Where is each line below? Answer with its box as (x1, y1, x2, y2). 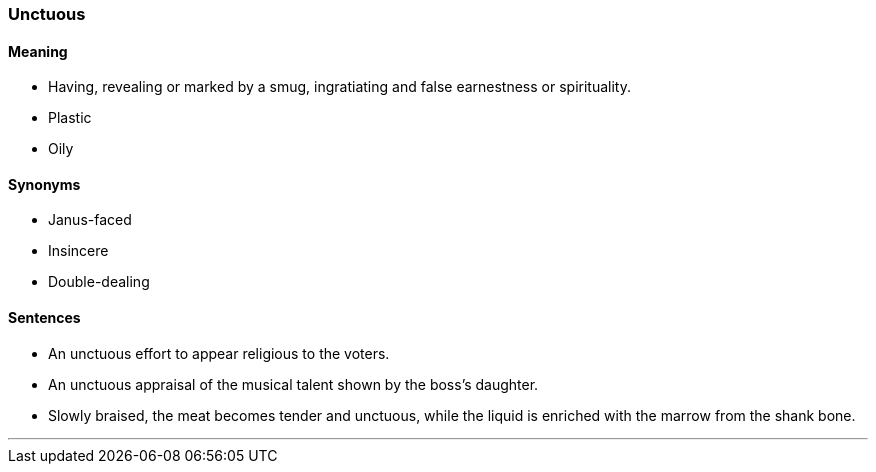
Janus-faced (48, 211, 132, 229)
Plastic (48, 109, 92, 127)
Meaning (8, 42, 68, 60)
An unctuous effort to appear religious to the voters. (48, 344, 390, 362)
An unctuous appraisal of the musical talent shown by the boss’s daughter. (48, 375, 539, 393)
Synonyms (8, 175, 81, 193)
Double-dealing (48, 273, 150, 291)
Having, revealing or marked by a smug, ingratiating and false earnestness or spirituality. (48, 78, 631, 96)
